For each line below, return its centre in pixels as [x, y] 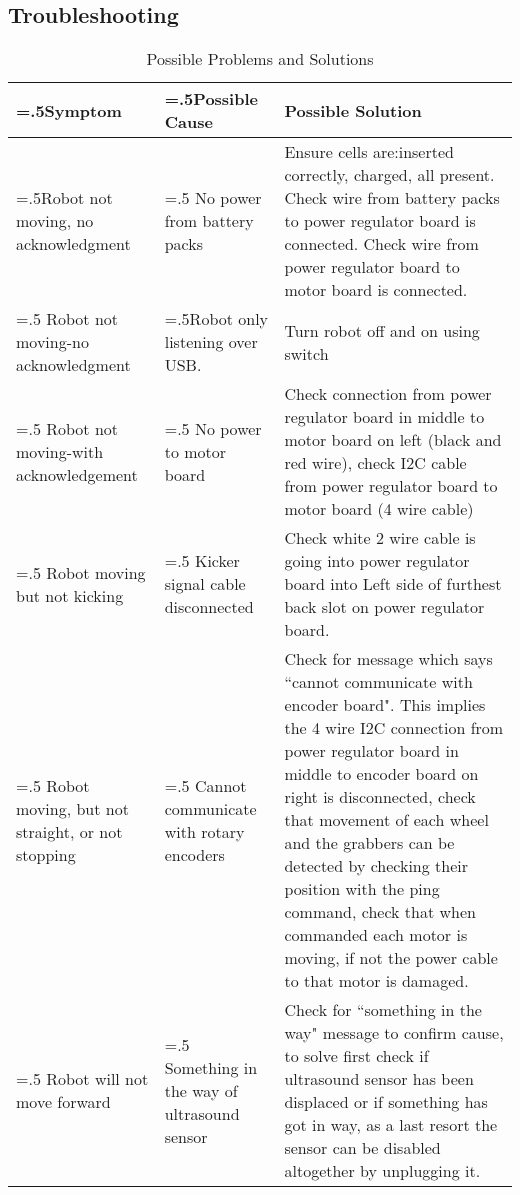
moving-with [60, 451]
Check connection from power [388, 394]
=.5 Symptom [69, 110]
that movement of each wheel [386, 820]
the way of [201, 1090]
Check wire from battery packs [392, 198]
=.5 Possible [211, 99]
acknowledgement [77, 474]
